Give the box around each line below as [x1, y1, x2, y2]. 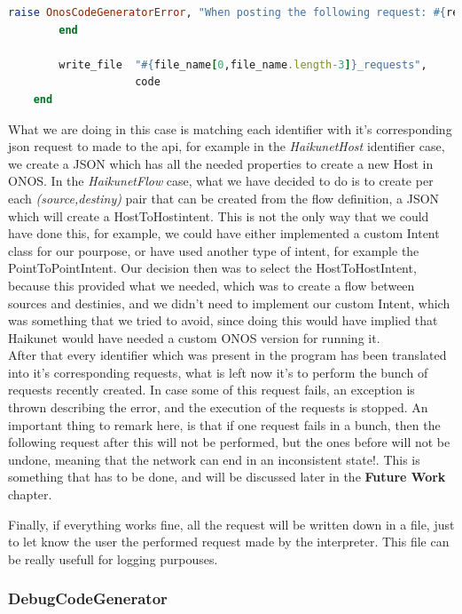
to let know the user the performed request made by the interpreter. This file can [8, 532, 450, 551]
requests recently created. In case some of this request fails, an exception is [8, 380, 415, 399]
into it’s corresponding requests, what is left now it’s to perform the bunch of [8, 363, 428, 381]
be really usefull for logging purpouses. [8, 549, 218, 568]
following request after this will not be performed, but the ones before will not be [8, 433, 450, 451]
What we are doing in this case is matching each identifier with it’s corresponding [8, 119, 452, 138]
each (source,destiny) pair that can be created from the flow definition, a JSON [8, 188, 440, 207]
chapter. [8, 485, 52, 504]
